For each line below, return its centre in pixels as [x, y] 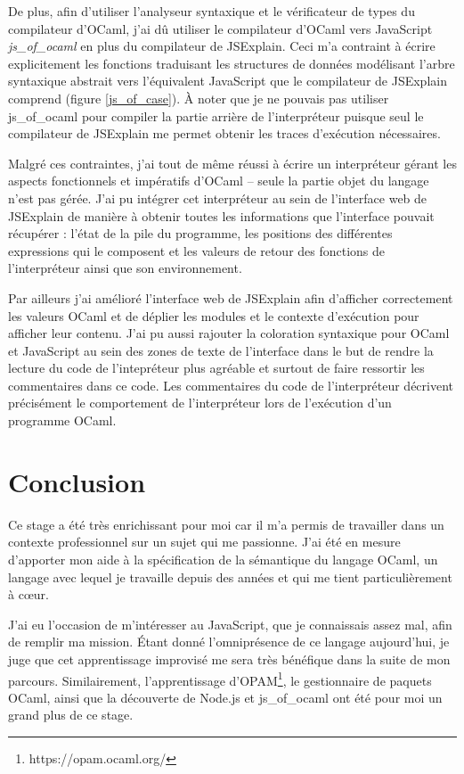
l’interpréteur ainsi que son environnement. [125, 268]
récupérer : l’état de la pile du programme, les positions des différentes [200, 233]
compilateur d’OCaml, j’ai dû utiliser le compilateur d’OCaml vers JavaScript [220, 28]
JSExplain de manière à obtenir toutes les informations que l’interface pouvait [221, 215]
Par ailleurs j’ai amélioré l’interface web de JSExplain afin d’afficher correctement [231, 297]
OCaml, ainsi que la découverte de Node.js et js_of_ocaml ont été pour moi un [225, 697]
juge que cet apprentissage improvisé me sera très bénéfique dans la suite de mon [229, 659]
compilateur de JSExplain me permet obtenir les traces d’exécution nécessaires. [224, 133]
